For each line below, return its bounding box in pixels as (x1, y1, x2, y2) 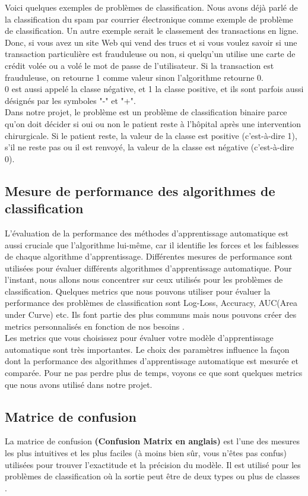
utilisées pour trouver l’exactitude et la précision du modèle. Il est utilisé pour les (5, 458, 301, 470)
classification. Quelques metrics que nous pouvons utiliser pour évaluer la (5, 285, 271, 297)
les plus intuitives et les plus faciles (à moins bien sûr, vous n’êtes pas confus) (5, 447, 287, 459)
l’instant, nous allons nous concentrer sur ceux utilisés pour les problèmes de (5, 273, 283, 286)
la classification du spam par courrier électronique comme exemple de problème (5, 12, 293, 25)
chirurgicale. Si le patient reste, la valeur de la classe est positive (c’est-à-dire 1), (5, 129, 297, 141)
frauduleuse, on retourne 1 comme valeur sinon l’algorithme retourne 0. (5, 71, 264, 83)
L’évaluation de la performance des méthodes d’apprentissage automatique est (5, 226, 289, 239)
